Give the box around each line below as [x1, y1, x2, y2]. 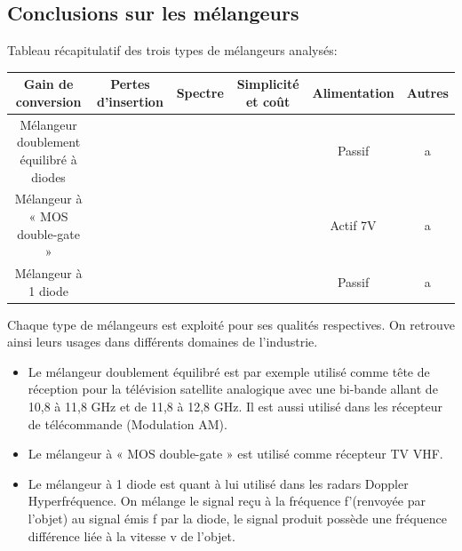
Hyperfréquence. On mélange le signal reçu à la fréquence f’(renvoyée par [28, 491, 426, 510]
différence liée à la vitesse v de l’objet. [28, 526, 235, 545]
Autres [406, 84, 449, 102]
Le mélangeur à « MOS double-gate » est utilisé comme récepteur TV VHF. [28, 444, 443, 463]
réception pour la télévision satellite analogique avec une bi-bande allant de [28, 379, 438, 398]
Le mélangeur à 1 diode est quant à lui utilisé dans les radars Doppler [28, 474, 409, 492]
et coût [245, 92, 291, 110]
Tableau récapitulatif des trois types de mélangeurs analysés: [7, 41, 338, 60]
